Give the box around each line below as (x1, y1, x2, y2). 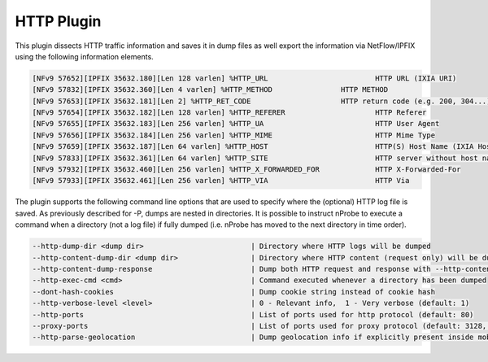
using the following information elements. (15, 51, 154, 61)
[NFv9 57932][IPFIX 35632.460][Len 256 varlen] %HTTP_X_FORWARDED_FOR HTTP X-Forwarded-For (32, 165, 461, 174)
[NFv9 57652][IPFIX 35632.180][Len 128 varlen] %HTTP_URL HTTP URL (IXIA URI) (32, 73, 457, 83)
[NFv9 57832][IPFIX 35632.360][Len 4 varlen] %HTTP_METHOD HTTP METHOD (32, 85, 389, 94)
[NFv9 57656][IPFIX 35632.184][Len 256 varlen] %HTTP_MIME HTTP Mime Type (32, 130, 435, 140)
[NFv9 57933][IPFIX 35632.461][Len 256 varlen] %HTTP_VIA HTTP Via (32, 176, 410, 185)
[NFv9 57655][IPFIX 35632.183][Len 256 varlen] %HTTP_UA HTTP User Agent (32, 119, 440, 129)
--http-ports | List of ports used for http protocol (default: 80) (32, 310, 474, 319)
